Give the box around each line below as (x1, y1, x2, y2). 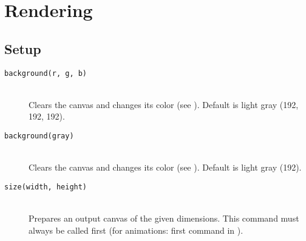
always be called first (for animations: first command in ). (29, 223, 243, 236)
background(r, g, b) (4, 69, 87, 78)
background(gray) (4, 132, 74, 141)
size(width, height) (4, 182, 87, 191)
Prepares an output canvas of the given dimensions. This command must (29, 212, 299, 225)
